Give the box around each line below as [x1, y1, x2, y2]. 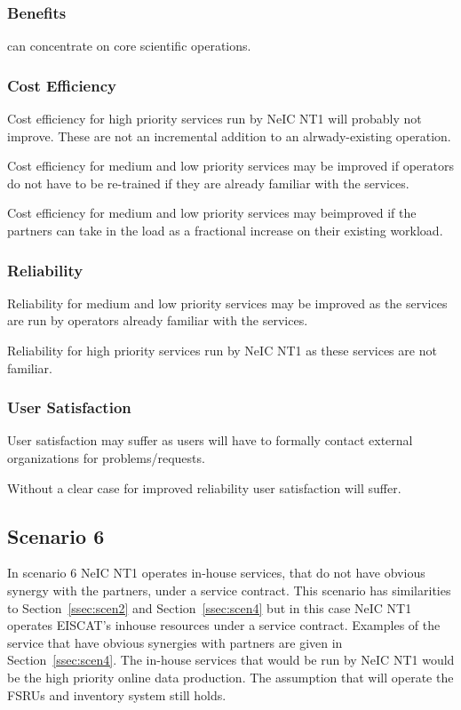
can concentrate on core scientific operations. [7, 36, 251, 55]
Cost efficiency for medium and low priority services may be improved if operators [7, 156, 454, 175]
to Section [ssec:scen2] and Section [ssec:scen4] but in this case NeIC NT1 [7, 598, 412, 617]
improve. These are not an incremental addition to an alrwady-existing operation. [7, 126, 451, 145]
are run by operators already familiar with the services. [7, 311, 308, 330]
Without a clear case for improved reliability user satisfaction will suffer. [7, 478, 401, 497]
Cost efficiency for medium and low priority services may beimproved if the [7, 203, 417, 222]
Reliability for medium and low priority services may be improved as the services [7, 293, 448, 312]
